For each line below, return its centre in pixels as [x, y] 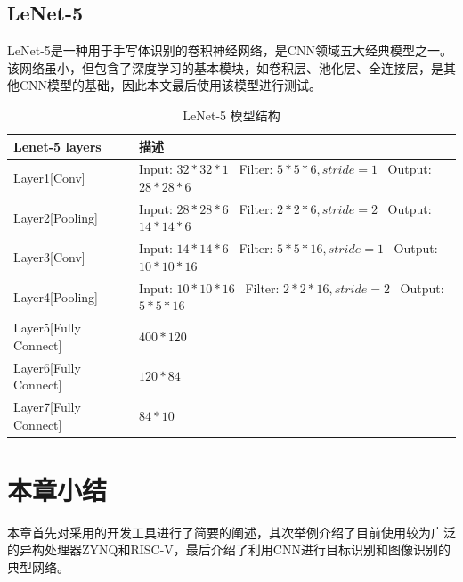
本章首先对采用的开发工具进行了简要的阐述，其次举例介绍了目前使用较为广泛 [231, 532]
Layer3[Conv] [49, 257]
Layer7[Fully [47, 407]
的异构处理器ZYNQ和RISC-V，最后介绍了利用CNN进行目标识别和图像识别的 [229, 549]
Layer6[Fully [47, 367]
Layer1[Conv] [49, 178]
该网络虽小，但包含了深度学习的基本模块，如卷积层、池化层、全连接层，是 [225, 67]
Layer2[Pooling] [56, 217]
